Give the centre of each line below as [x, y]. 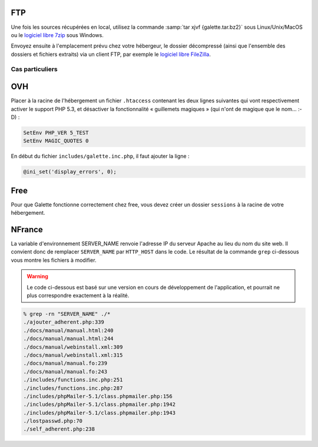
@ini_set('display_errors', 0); [70, 172]
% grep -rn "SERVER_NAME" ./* [67, 314]
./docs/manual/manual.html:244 [69, 339]
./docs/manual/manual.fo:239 [65, 363]
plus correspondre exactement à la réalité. [78, 296]
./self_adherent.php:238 [59, 429]
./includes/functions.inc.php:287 [73, 388]
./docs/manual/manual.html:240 [69, 330]
